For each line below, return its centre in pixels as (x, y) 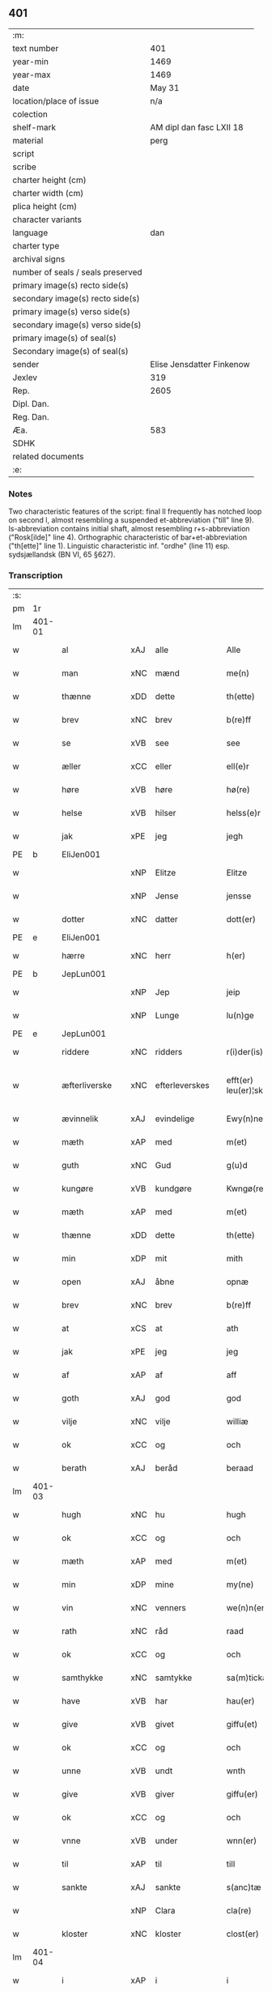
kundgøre (174, 1188)
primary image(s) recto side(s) (71, 285)
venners (170, 1608)
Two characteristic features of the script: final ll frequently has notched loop (135, 512)
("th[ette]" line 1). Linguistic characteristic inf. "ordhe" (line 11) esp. (119, 546)
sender (26, 364)
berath (74, 1468)
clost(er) (242, 1934)
